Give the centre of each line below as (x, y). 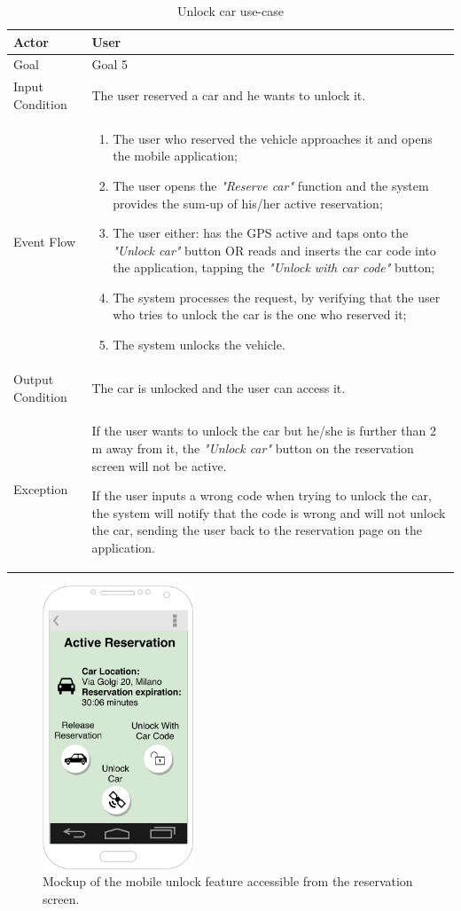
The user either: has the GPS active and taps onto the (261, 233)
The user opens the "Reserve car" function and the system (271, 185)
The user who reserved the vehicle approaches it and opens (273, 138)
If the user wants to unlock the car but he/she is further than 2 (264, 431)
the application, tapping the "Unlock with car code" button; (274, 267)
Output (34, 378)
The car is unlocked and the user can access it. (219, 387)
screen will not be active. (159, 465)
